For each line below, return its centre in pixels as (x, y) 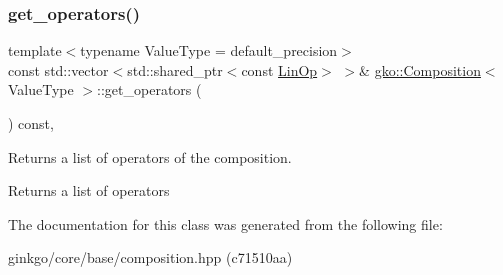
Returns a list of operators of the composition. (150, 156)
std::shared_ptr (175, 69)
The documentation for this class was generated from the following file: (225, 223)
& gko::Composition (420, 69)
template (35, 50)
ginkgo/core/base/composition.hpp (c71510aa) (150, 257)
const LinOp (279, 69)
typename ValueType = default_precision (209, 50)
